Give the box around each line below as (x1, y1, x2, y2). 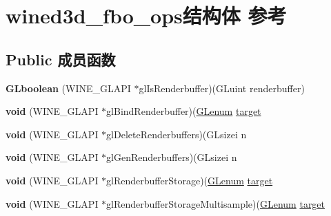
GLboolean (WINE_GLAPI (6, 80, 131, 95)
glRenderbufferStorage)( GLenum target (106, 173, 273, 187)
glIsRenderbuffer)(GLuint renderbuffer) (139, 80, 305, 95)
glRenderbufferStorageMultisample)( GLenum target (106, 196, 325, 210)
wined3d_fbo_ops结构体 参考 (6, 1, 287, 30)
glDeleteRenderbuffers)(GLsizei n (106, 127, 247, 141)
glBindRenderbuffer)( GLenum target (106, 104, 261, 118)
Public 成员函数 (6, 48, 116, 69)
